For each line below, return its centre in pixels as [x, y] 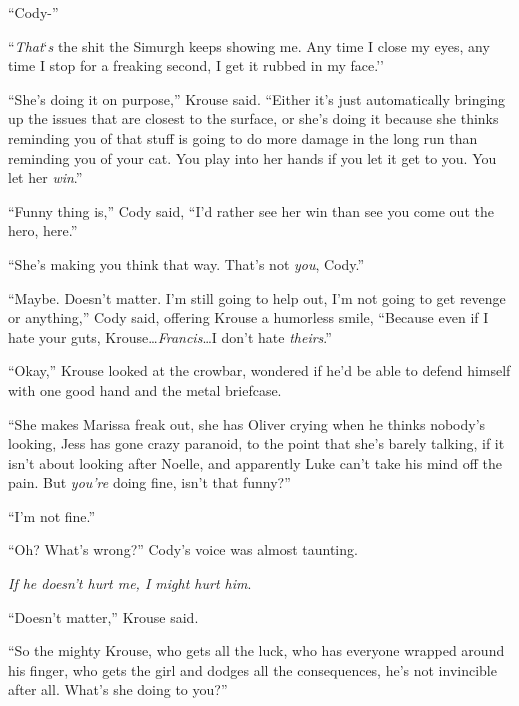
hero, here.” [43, 230]
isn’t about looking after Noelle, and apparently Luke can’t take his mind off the [255, 462]
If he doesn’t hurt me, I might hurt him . [130, 583]
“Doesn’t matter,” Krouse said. [103, 616]
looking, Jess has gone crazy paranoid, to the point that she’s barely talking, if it [256, 443]
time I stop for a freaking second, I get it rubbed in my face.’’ [196, 65]
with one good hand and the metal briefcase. [145, 389]
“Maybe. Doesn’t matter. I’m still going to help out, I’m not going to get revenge [257, 297]
